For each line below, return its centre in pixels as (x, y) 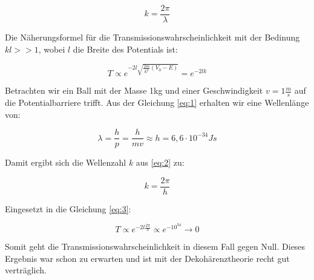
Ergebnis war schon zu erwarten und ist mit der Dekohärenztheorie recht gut (147, 258)
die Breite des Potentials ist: (125, 49)
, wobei (52, 49)
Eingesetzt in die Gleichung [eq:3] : (68, 208)
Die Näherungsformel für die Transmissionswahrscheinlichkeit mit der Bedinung (152, 37)
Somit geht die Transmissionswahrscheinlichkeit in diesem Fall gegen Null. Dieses (155, 246)
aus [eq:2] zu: (160, 162)
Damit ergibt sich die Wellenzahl (66, 162)
